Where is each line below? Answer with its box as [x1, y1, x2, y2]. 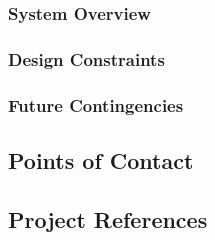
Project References [8, 203, 208, 234]
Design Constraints [8, 46, 165, 71]
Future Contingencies [8, 92, 184, 117]
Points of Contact [8, 144, 194, 175]
